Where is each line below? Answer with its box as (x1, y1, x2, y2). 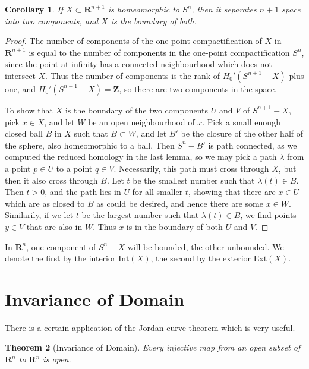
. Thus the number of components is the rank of (45, 69, 220, 81)
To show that (5, 103, 53, 116)
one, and (5, 82, 36, 94)
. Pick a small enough (202, 115, 280, 128)
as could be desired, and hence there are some (96, 197, 264, 209)
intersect (5, 69, 36, 81)
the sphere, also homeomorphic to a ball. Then (5, 138, 175, 151)
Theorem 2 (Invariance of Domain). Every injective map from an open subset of (5, 341, 301, 354)
